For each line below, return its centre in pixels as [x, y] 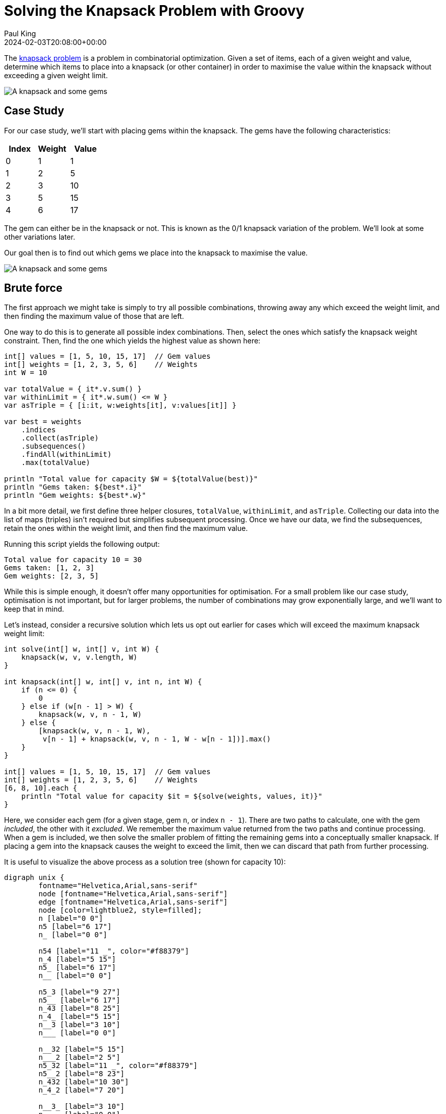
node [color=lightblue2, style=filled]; [120, 910]
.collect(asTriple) [60, 438]
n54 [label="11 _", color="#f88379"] [114, 951]
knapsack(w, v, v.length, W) [79, 657]
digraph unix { [34, 878]
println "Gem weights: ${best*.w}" [75, 495]
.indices [39, 430]
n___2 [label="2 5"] [79, 1058]
